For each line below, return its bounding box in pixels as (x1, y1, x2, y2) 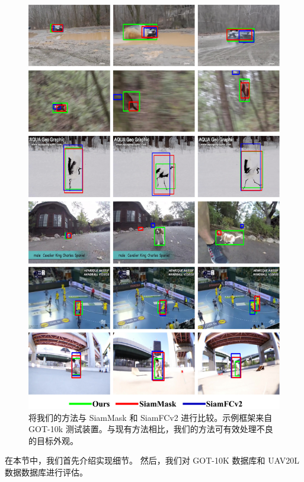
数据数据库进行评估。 (5, 465, 88, 478)
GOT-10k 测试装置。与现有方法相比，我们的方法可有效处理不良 (28, 423, 273, 435)
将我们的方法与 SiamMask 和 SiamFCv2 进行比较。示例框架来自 (28, 411, 273, 423)
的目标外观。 (28, 434, 78, 446)
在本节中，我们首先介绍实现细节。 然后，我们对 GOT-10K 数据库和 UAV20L (5, 454, 299, 467)
